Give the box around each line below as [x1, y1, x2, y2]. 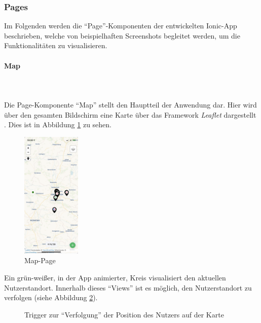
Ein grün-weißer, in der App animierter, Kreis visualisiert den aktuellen [4, 272, 226, 282]
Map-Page [24, 255, 56, 266]
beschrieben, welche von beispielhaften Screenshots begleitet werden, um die [4, 30, 240, 41]
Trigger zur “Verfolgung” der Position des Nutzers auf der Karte [24, 309, 224, 319]
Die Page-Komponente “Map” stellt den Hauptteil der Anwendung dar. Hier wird [4, 99, 257, 110]
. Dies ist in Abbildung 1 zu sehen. [4, 119, 111, 130]
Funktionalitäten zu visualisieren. [4, 40, 107, 51]
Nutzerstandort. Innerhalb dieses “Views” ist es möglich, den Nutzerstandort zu [4, 282, 252, 293]
